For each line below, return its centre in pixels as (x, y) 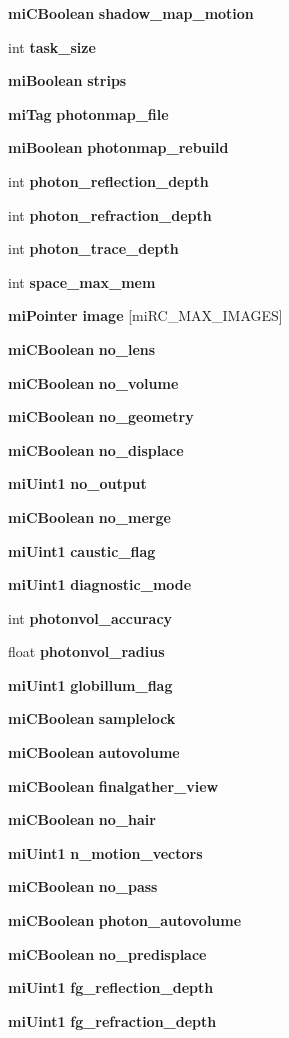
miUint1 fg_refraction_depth (112, 1020)
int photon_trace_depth (93, 248)
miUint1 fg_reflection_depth (111, 987)
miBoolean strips (67, 80)
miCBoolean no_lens (82, 348)
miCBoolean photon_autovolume (125, 920)
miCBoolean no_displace (96, 449)
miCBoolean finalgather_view (113, 785)
